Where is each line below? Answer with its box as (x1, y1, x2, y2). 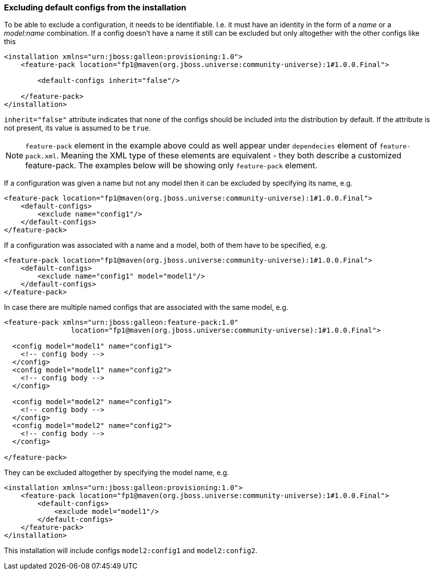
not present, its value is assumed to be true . (4, 124, 151, 133)
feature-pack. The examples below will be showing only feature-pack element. (25, 160, 318, 171)
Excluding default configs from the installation (4, 2, 187, 12)
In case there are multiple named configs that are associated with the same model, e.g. (4, 303, 289, 312)
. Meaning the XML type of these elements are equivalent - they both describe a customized (56, 150, 402, 161)
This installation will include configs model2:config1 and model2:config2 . (4, 546, 258, 555)
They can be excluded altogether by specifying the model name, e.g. (4, 468, 229, 477)
